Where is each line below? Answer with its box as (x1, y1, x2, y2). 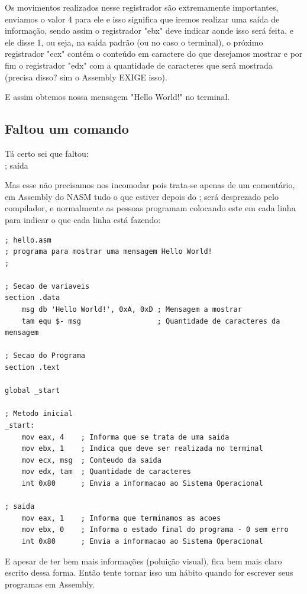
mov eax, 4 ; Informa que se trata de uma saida (21, 432, 230, 441)
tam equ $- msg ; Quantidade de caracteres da (21, 317, 280, 325)
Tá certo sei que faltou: (5, 147, 89, 159)
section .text (5, 363, 60, 372)
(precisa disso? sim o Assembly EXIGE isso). (5, 70, 167, 83)
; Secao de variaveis (5, 282, 90, 290)
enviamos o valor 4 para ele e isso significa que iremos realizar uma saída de (5, 12, 280, 25)
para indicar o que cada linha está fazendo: (5, 213, 161, 225)
